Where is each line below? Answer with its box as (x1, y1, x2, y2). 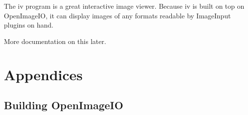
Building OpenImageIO (4, 98, 123, 113)
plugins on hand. (4, 20, 54, 30)
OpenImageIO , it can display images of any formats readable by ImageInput (4, 10, 231, 20)
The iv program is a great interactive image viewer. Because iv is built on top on (4, 1, 245, 11)
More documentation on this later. (4, 36, 106, 46)
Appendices (4, 64, 83, 84)
